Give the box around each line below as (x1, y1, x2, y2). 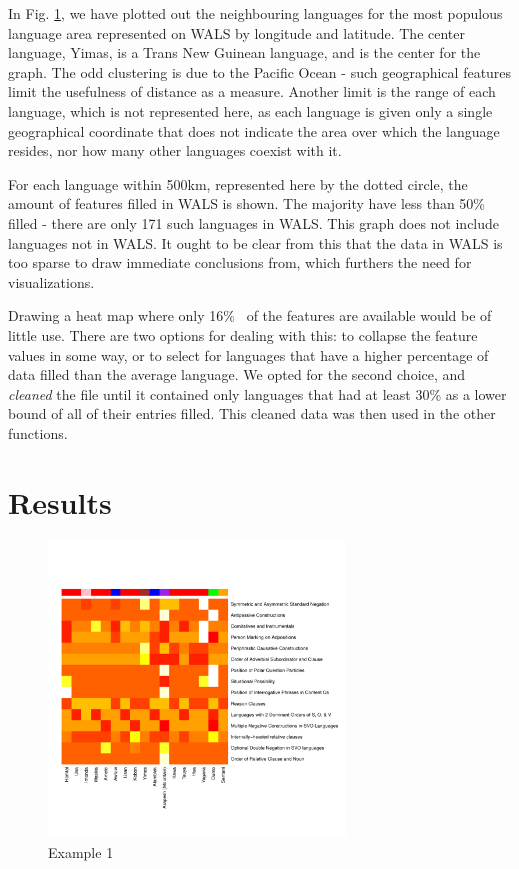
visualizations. (8, 271, 95, 292)
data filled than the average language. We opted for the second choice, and (8, 364, 466, 385)
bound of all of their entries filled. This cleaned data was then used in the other (8, 403, 496, 424)
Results (8, 481, 112, 522)
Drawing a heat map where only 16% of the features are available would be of (8, 305, 492, 326)
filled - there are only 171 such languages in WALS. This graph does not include (8, 212, 500, 233)
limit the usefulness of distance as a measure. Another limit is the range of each (8, 81, 496, 102)
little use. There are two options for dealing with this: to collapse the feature (8, 324, 478, 345)
